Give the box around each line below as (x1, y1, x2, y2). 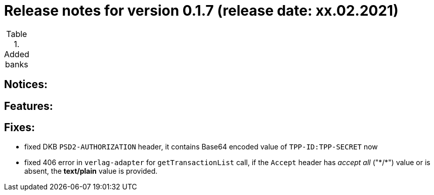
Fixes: (4, 121, 35, 134)
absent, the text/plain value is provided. (24, 167, 158, 176)
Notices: (4, 78, 48, 91)
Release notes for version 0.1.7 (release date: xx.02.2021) (4, 2, 399, 19)
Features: (4, 99, 53, 112)
